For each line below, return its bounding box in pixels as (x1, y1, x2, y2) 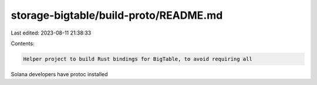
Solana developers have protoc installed (11, 70, 108, 77)
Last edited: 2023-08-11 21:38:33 (11, 29, 92, 36)
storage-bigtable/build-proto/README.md (11, 9, 223, 22)
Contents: (11, 40, 35, 47)
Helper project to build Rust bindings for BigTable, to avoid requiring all (23, 56, 252, 62)
